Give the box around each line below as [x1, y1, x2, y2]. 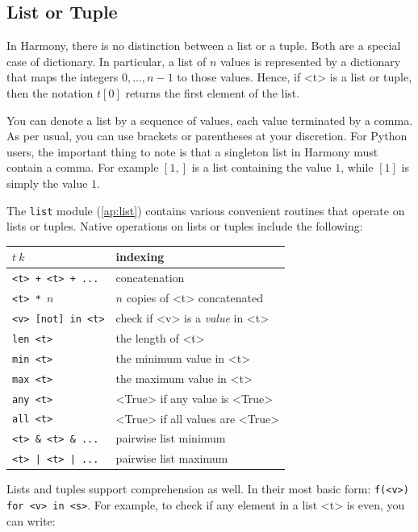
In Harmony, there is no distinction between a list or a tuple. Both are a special [6, 37, 401, 54]
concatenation [115, 269, 185, 286]
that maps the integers [6, 69, 119, 85]
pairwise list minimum [115, 430, 226, 447]
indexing [115, 248, 165, 265]
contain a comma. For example [6, 159, 159, 176]
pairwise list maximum [115, 450, 228, 467]
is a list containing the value [191, 159, 332, 176]
